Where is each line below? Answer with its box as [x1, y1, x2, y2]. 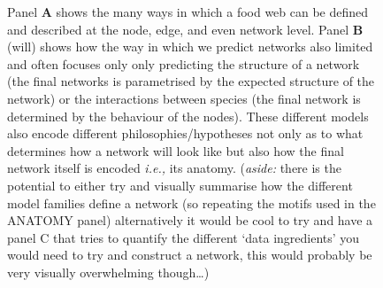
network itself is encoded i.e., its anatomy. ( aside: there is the [7, 159, 341, 177]
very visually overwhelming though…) [7, 262, 210, 281]
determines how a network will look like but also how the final [7, 141, 344, 160]
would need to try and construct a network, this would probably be [7, 245, 372, 264]
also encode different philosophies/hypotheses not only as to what [7, 124, 364, 143]
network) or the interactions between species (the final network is [7, 89, 361, 107]
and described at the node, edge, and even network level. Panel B [7, 19, 364, 38]
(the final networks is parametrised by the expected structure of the [7, 72, 375, 90]
